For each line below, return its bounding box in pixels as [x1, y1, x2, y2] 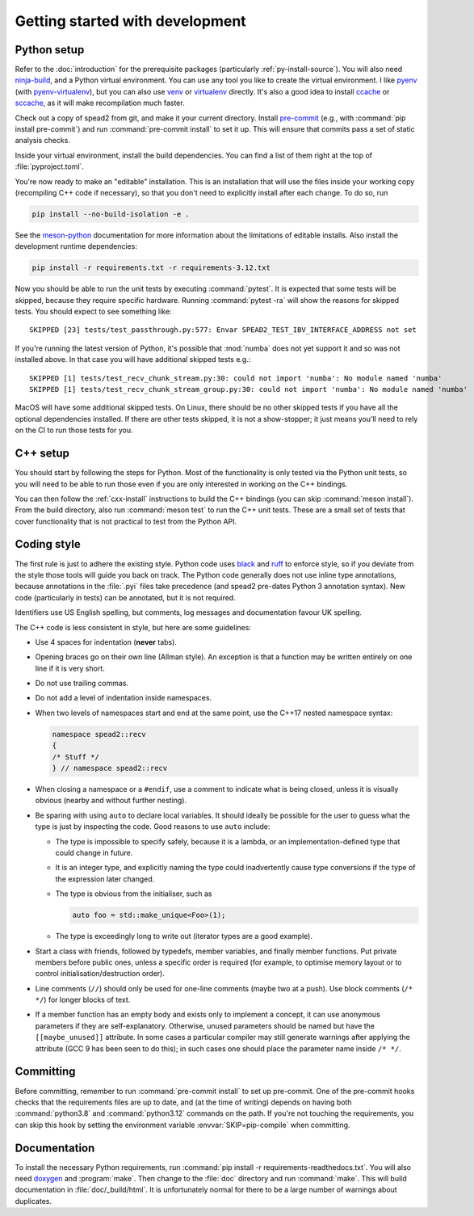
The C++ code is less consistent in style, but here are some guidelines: [15, 622, 252, 632]
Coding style [15, 537, 81, 551]
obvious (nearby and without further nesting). [35, 796, 187, 806]
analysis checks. [15, 136, 70, 145]
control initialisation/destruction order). [35, 969, 166, 978]
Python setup [15, 43, 85, 57]
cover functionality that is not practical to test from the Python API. [15, 516, 237, 526]
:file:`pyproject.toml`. [15, 162, 85, 171]
